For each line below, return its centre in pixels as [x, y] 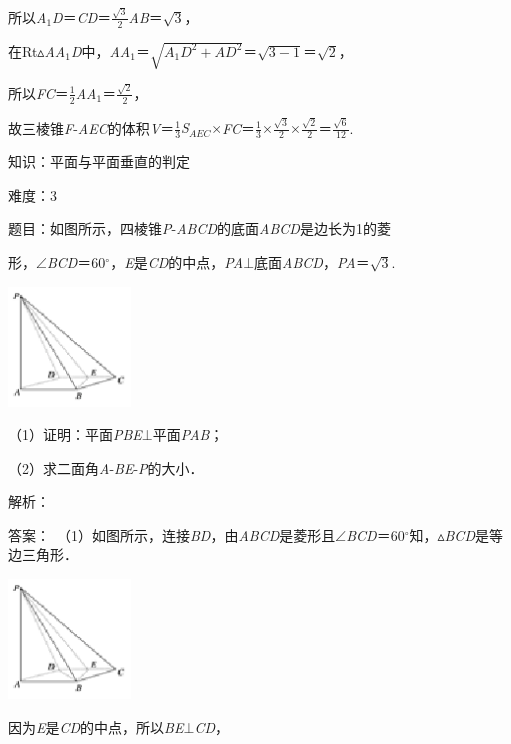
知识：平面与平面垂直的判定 [99, 161]
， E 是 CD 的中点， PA [177, 261]
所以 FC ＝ [38, 92]
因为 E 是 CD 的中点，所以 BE [96, 726]
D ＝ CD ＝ [82, 16]
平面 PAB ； [188, 434]
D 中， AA [100, 50]
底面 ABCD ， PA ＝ [312, 261]
